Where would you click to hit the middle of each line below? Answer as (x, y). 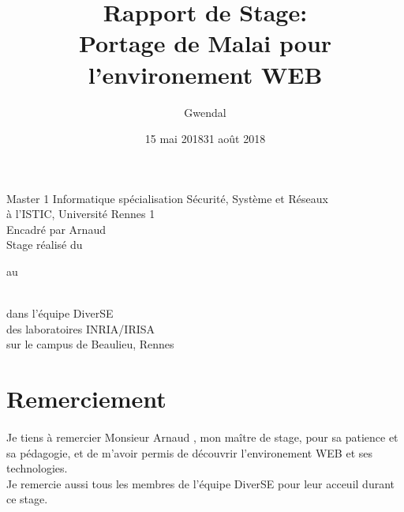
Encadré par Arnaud (56, 229)
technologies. (37, 468)
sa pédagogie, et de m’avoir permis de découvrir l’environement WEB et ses (190, 452)
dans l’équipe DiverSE (60, 313)
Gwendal (205, 112)
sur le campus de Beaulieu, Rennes (90, 344)
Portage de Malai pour (205, 43)
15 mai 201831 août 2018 (205, 139)
